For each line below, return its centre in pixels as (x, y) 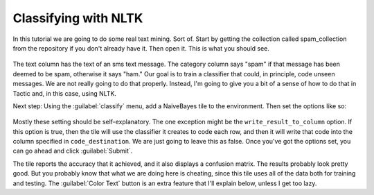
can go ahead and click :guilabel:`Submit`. (73, 151)
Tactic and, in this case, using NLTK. (65, 93)
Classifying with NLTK (78, 18)
